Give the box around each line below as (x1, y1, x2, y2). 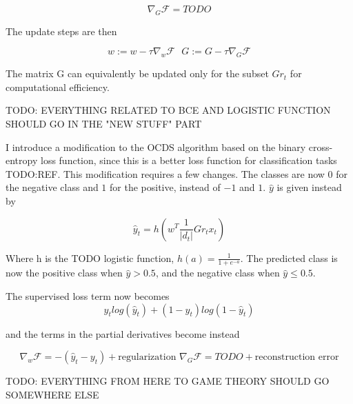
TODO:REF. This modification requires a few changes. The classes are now (6, 166, 325, 181)
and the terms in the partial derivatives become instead (6, 326, 240, 341)
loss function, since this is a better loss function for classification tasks (40, 153, 337, 168)
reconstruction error (254, 352, 339, 363)
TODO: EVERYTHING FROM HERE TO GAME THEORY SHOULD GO (6, 374, 330, 388)
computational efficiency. (6, 79, 110, 94)
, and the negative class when (155, 265, 280, 280)
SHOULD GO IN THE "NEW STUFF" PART (6, 116, 202, 130)
